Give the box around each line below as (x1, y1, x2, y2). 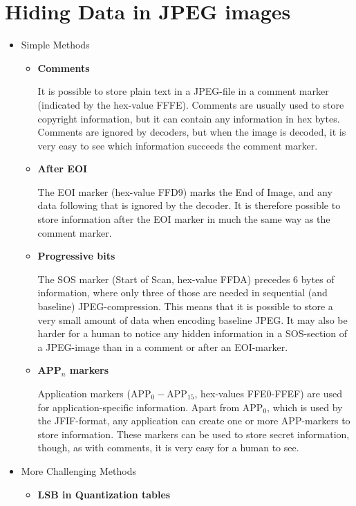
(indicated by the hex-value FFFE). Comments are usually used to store (37, 97, 344, 111)
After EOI (37, 161, 88, 176)
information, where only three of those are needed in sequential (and (37, 285, 328, 300)
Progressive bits (37, 249, 115, 263)
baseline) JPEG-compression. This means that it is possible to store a (37, 299, 333, 314)
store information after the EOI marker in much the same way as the (37, 212, 330, 226)
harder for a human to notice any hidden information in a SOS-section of (37, 326, 348, 341)
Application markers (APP (37, 386, 151, 400)
